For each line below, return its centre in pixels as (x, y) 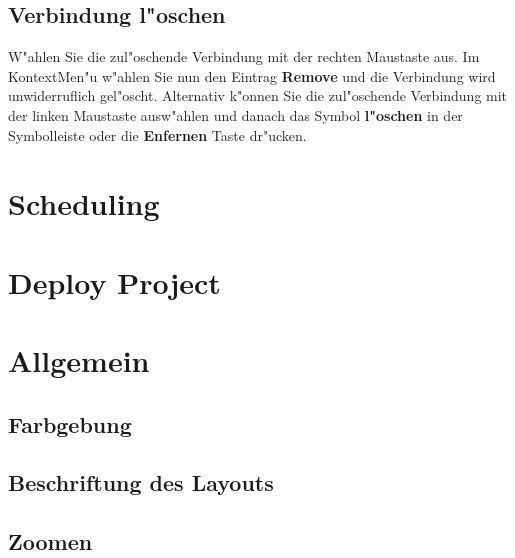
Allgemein (79, 360)
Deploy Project (114, 281)
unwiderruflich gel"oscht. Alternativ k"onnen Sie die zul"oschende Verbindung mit (258, 95)
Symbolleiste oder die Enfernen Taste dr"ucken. (157, 134)
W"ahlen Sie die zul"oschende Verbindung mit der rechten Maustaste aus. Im (244, 56)
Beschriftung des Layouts (141, 482)
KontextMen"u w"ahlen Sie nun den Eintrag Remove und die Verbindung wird (252, 75)
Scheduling (84, 203)
